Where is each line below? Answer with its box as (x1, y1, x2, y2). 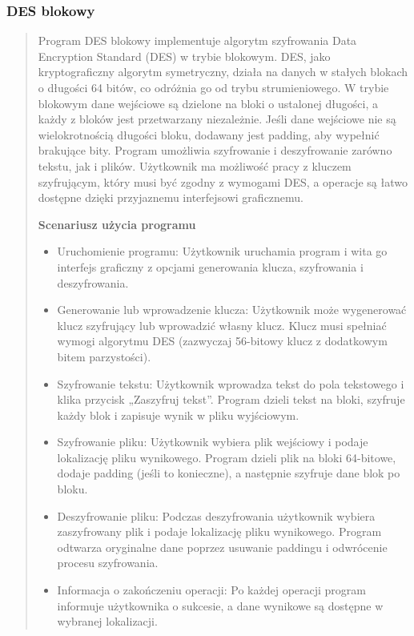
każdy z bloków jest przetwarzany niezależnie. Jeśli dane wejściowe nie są (38, 111, 396, 127)
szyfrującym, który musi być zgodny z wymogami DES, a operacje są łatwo (38, 173, 408, 190)
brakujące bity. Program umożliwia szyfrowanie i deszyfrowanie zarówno (38, 142, 392, 159)
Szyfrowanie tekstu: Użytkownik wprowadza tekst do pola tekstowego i (57, 375, 404, 392)
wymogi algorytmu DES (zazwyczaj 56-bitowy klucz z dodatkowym (57, 332, 388, 349)
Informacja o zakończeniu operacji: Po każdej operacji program (57, 582, 366, 598)
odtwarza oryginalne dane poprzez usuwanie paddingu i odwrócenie (57, 538, 388, 555)
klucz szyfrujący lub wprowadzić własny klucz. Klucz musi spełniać (57, 316, 387, 333)
